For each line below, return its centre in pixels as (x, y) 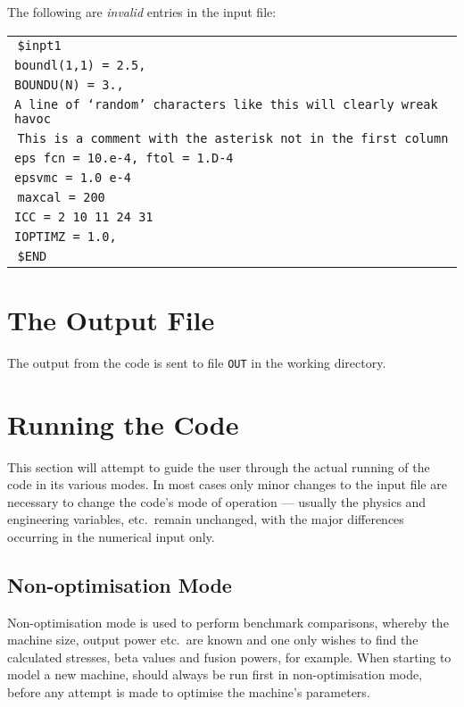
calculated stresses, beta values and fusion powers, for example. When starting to (229, 657)
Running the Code (123, 424)
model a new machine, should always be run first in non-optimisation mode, (215, 674)
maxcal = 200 (61, 197)
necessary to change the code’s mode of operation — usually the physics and (217, 501)
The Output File (111, 319)
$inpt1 (39, 45)
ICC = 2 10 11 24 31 (84, 216)
